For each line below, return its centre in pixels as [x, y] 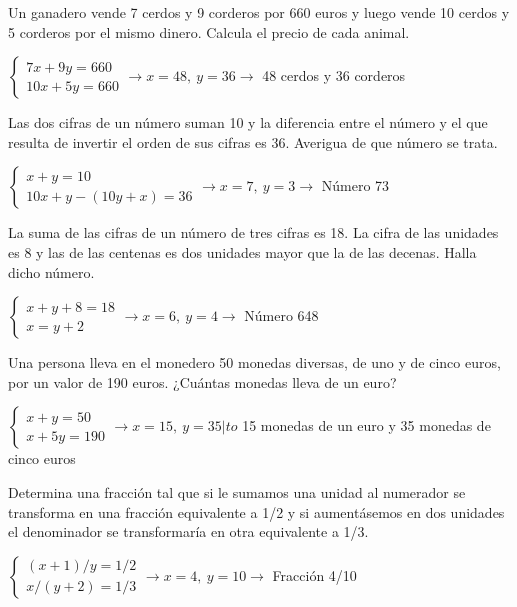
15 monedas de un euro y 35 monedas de [366, 425]
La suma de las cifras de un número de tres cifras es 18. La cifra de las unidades [253, 232]
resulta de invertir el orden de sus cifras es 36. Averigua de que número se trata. [253, 141]
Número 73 [355, 185]
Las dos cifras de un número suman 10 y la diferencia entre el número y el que [248, 122]
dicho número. [51, 271]
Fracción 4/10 [314, 574]
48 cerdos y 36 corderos [334, 75]
